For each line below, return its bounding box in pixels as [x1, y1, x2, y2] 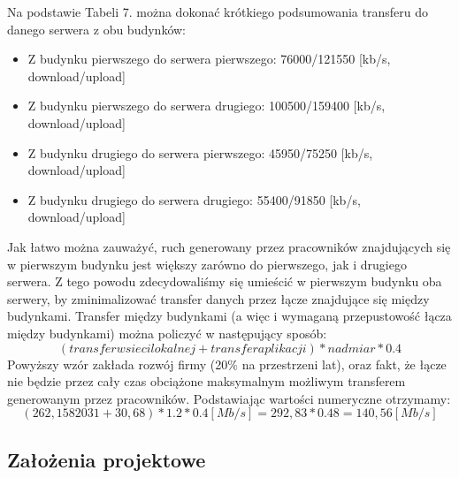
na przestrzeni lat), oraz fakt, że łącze [241, 354, 447, 373]
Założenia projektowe [7, 445, 206, 473]
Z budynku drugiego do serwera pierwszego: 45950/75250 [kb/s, [27, 143, 373, 162]
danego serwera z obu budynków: [7, 19, 186, 38]
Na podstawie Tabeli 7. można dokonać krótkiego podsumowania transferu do [7, 3, 428, 20]
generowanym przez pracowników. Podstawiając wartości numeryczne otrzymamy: [7, 389, 451, 407]
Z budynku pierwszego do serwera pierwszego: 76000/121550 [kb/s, [27, 49, 391, 68]
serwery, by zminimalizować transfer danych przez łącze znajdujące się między [7, 289, 430, 307]
